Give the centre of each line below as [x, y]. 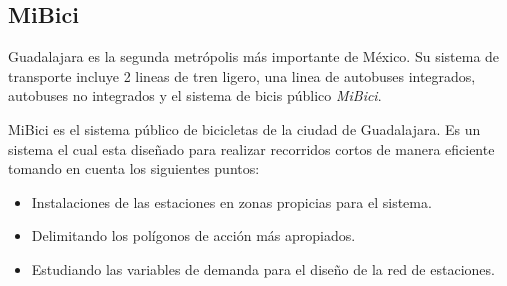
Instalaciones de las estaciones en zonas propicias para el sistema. [231, 201]
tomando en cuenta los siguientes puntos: [134, 168]
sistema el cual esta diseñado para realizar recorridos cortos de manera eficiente [251, 148]
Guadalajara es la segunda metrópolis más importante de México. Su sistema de [254, 56]
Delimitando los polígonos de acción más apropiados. [193, 235]
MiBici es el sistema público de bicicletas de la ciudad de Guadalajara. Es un [244, 128]
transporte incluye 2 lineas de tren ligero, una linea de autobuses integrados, [242, 75]
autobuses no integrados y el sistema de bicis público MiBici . [195, 95]
